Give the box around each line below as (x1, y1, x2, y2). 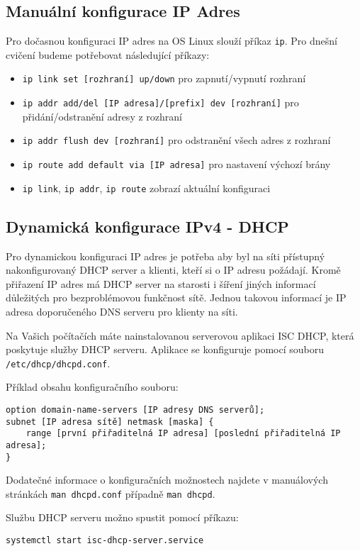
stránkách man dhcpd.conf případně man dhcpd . (6, 486, 215, 501)
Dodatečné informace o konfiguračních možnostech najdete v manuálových (6, 472, 328, 487)
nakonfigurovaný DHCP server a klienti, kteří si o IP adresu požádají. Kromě (6, 262, 341, 277)
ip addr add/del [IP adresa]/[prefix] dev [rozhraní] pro (22, 95, 299, 110)
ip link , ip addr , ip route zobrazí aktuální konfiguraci (22, 180, 271, 195)
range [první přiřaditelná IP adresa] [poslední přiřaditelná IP (26, 428, 341, 439)
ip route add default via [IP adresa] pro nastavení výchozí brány (22, 157, 331, 172)
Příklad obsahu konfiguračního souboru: (6, 379, 179, 394)
